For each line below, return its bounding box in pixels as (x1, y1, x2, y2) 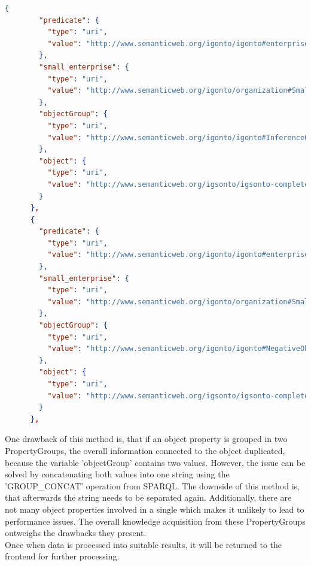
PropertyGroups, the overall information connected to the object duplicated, (5, 444, 285, 456)
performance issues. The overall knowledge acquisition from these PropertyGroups (5, 514, 306, 527)
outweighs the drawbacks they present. (5, 526, 147, 539)
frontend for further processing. (5, 550, 120, 562)
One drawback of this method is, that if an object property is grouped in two (5, 432, 288, 445)
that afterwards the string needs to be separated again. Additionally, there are (5, 491, 292, 504)
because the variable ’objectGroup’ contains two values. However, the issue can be (5, 456, 306, 468)
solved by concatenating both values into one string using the (5, 468, 230, 480)
